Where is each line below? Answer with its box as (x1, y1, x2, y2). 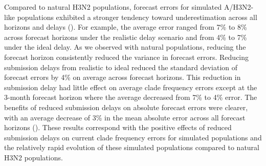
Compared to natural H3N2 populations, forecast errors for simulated (4, 2, 222, 12)
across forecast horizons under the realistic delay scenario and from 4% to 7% (4, 31, 247, 42)
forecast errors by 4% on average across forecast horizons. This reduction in (4, 72, 241, 82)
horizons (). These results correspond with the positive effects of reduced (4, 122, 232, 133)
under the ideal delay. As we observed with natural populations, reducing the (4, 42, 246, 52)
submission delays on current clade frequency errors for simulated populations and (4, 132, 262, 142)
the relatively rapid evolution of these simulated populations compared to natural (4, 142, 259, 153)
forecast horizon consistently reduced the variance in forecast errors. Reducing (4, 51, 249, 62)
